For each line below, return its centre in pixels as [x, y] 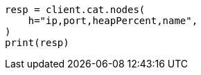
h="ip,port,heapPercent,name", [113, 21]
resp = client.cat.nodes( [75, 10]
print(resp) [37, 43]
